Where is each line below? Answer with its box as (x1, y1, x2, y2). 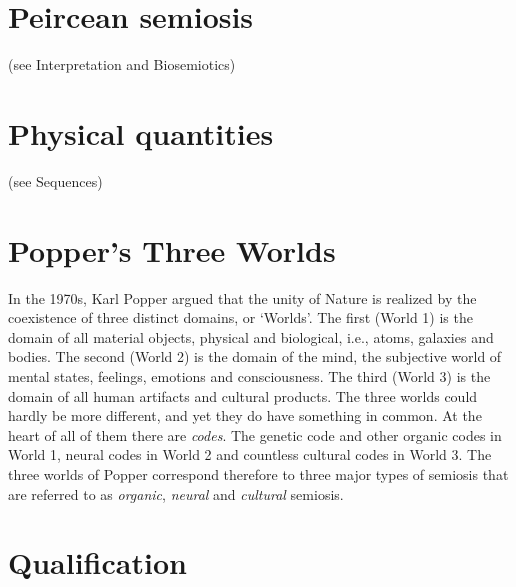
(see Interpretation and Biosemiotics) (8, 54, 236, 75)
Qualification (8, 542, 187, 583)
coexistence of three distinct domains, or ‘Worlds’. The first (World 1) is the (8, 307, 473, 328)
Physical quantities (8, 112, 274, 153)
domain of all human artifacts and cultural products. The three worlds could (8, 385, 478, 406)
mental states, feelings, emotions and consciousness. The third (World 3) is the (8, 365, 491, 386)
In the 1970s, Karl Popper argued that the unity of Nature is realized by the (8, 287, 477, 308)
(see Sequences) (8, 170, 103, 191)
